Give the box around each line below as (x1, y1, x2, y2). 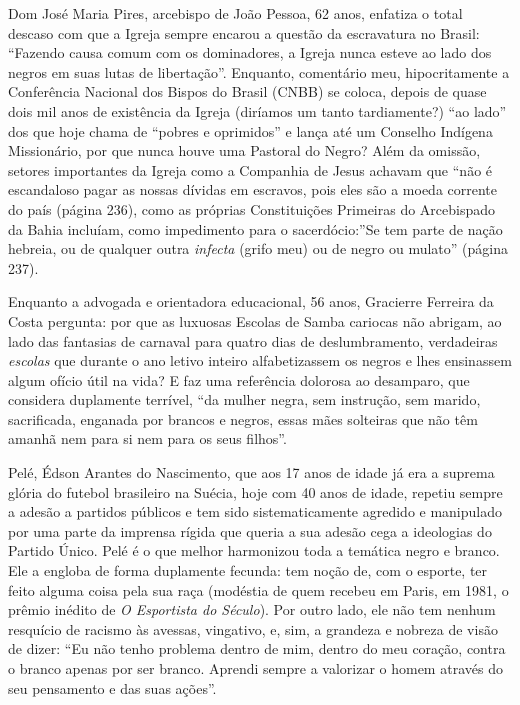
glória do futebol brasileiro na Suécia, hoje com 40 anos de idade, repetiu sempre (8, 481, 503, 502)
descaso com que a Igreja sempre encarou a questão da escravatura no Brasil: (8, 22, 480, 43)
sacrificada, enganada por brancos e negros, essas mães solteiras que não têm (8, 408, 478, 429)
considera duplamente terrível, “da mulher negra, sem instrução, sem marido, (8, 389, 481, 410)
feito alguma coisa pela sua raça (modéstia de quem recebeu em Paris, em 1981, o (8, 579, 509, 600)
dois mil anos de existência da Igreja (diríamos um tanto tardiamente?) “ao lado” (8, 100, 507, 121)
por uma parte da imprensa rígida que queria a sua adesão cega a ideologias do (8, 520, 492, 541)
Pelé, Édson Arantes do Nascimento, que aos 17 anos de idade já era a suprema (8, 462, 495, 483)
